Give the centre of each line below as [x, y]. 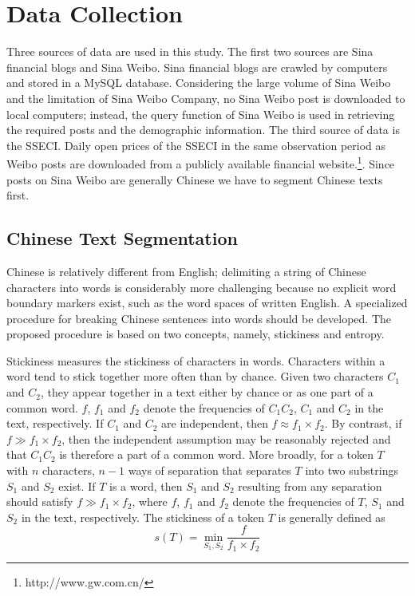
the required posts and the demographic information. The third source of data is [203, 130]
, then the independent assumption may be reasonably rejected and [226, 438]
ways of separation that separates [209, 470]
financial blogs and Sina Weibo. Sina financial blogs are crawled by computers [197, 67]
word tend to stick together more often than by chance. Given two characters [195, 376]
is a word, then [146, 485]
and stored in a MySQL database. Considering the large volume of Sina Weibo [199, 83]
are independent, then [215, 423]
